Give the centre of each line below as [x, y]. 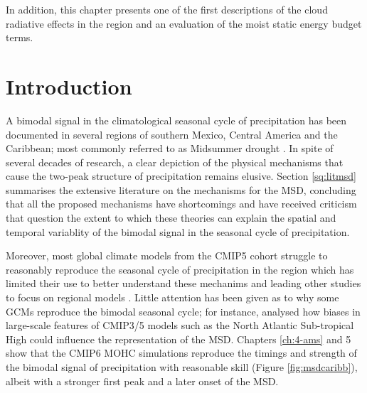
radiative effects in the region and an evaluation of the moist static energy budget [184, 23]
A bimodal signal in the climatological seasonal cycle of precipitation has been [176, 120]
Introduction [69, 86]
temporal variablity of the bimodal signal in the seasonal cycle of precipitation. [178, 231]
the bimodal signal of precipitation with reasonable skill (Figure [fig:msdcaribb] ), [182, 367]
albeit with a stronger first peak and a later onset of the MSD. [142, 381]
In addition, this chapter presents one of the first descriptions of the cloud [167, 9]
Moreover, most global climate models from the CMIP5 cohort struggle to [167, 255]
